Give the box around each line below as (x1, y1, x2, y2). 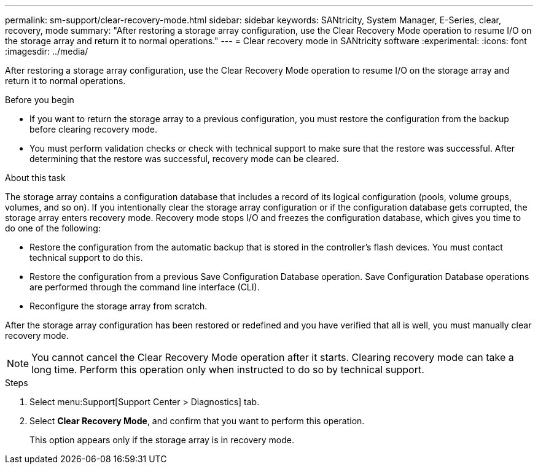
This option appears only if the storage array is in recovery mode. (29, 435, 294, 445)
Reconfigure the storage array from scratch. (29, 301, 208, 311)
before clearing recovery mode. (29, 124, 157, 134)
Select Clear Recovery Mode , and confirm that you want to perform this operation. (29, 416, 365, 426)
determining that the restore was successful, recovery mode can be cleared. (29, 153, 339, 164)
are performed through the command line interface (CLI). (29, 282, 260, 292)
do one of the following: (5, 223, 101, 233)
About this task (5, 172, 66, 183)
